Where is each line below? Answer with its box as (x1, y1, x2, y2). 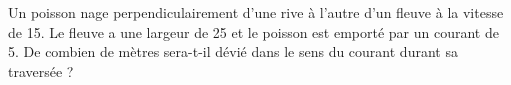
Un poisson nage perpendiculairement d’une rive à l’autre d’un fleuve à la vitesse (8, 2, 504, 22)
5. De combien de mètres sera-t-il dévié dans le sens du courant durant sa (8, 41, 458, 62)
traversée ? (8, 60, 74, 81)
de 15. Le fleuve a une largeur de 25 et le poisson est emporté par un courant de (8, 21, 499, 42)
